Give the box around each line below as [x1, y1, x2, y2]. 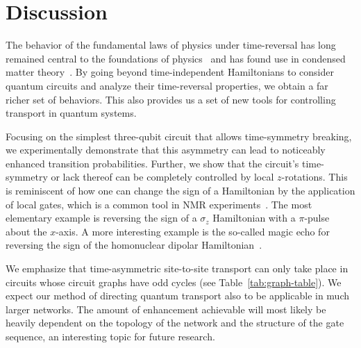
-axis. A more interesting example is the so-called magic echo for [56, 224, 330, 238]
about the [6, 224, 47, 238]
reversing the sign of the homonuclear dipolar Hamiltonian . [6, 238, 262, 252]
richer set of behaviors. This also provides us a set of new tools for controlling [6, 92, 336, 106]
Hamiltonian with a [212, 210, 296, 225]
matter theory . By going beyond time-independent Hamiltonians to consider [6, 65, 334, 79]
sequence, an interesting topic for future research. [6, 329, 215, 343]
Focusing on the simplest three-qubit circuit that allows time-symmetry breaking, [6, 129, 352, 143]
